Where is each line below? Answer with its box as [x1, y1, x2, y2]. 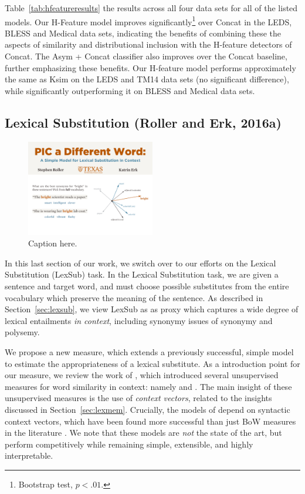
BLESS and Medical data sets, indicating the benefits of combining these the [5, 26, 282, 39]
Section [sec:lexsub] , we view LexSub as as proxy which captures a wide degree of [5, 303, 299, 315]
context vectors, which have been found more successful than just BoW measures [5, 415, 296, 427]
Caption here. [28, 237, 77, 249]
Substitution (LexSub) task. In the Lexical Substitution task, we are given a [5, 268, 279, 281]
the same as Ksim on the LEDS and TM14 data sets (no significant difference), [5, 73, 289, 85]
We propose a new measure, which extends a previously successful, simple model [5, 345, 294, 358]
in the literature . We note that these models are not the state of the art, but [5, 426, 282, 439]
